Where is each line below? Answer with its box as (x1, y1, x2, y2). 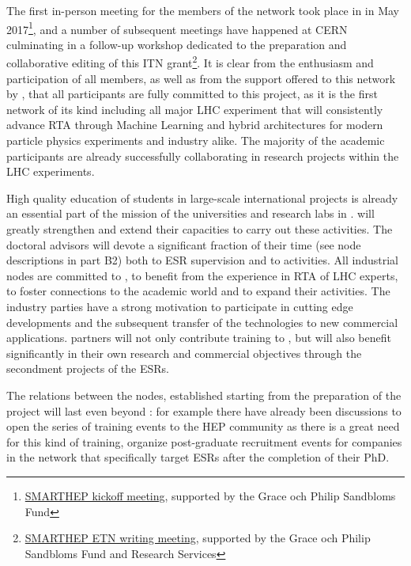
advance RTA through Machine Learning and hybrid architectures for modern (6, 116, 383, 133)
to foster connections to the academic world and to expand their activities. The (6, 283, 390, 299)
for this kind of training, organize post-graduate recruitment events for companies (6, 433, 402, 450)
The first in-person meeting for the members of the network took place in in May (6, 2, 400, 18)
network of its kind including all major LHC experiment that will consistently (6, 101, 383, 117)
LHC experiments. (6, 163, 95, 180)
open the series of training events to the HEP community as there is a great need (6, 418, 400, 435)
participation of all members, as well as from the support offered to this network (6, 70, 396, 86)
